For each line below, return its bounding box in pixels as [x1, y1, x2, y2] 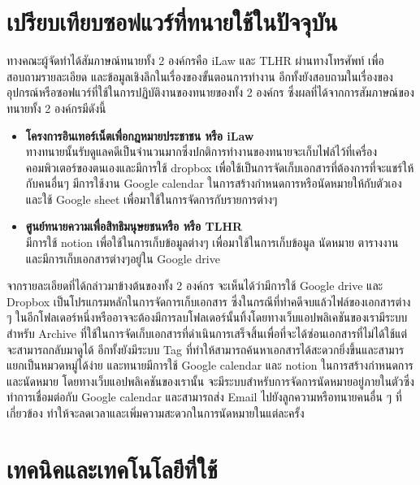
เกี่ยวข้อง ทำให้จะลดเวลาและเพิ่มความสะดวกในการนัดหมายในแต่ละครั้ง [6, 405, 305, 421]
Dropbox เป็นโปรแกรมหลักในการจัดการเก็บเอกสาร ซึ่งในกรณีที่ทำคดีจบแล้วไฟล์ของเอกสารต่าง [6, 292, 411, 310]
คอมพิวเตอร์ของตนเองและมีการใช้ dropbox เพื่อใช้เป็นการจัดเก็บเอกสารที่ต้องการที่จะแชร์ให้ [25, 158, 414, 175]
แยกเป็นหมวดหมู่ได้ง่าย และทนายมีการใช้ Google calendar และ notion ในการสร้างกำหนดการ [6, 357, 414, 374]
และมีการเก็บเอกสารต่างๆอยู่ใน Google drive [25, 249, 220, 266]
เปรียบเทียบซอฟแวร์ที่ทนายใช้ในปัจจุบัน [6, 5, 338, 38]
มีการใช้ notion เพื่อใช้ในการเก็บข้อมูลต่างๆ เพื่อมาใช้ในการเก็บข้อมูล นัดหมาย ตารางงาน [25, 234, 399, 251]
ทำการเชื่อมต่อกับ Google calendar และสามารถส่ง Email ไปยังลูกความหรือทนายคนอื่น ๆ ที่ [6, 388, 402, 405]
